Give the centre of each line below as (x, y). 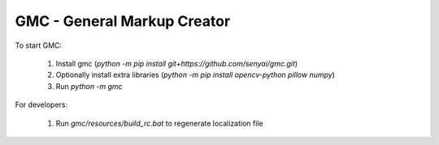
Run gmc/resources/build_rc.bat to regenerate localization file (159, 123)
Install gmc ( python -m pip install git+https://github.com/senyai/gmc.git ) (177, 63)
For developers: (41, 104)
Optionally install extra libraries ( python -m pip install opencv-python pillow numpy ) (195, 75)
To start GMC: (39, 45)
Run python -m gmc (89, 86)
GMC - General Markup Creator (123, 21)
